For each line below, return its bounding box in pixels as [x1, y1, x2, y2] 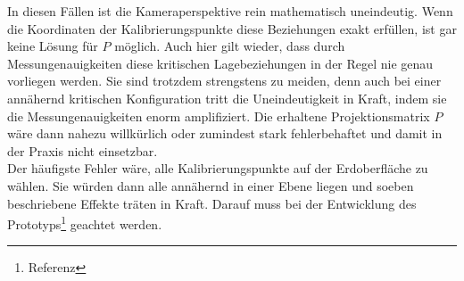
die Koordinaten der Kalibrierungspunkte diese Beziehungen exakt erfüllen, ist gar [7, 19, 457, 37]
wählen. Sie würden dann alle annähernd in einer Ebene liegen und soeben [7, 176, 414, 194]
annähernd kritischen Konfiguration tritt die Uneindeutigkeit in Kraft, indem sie [7, 88, 447, 107]
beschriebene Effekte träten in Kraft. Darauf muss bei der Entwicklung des [7, 194, 417, 212]
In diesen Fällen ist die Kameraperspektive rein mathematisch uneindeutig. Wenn [7, 2, 453, 20]
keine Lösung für [7, 37, 98, 55]
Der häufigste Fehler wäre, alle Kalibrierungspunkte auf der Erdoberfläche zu [7, 159, 428, 178]
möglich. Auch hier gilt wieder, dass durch [114, 37, 345, 55]
